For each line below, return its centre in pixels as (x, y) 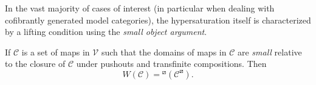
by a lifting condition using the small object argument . (106, 32)
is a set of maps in (56, 52)
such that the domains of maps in (164, 52)
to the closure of (35, 64)
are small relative (270, 52)
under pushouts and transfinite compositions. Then (171, 64)
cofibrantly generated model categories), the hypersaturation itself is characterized (158, 20)
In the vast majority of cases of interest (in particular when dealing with (140, 8)
